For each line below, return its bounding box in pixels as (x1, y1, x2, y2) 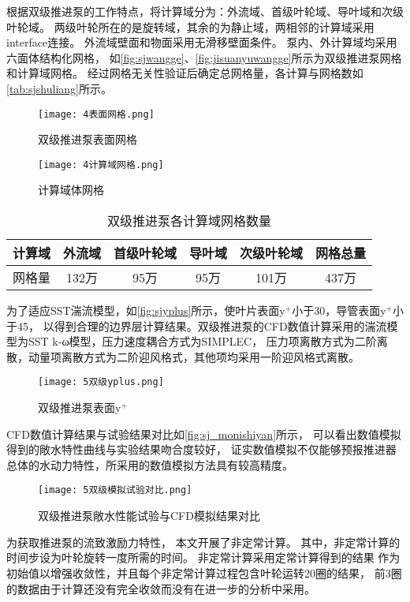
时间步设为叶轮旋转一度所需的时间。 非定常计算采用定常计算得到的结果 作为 (6, 549, 401, 566)
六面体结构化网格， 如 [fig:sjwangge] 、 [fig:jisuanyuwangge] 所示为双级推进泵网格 (6, 49, 402, 65)
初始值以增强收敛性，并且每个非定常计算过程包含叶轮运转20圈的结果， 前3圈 (6, 564, 402, 581)
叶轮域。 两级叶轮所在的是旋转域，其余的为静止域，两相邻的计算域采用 (6, 18, 375, 35)
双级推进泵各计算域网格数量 (107, 211, 272, 230)
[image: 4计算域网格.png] (38, 159, 164, 170)
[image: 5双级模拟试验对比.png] (38, 484, 192, 496)
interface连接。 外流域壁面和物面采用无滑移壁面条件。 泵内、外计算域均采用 (6, 34, 397, 50)
